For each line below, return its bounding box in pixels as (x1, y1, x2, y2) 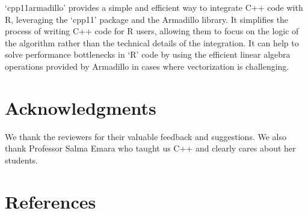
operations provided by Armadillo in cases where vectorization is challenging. (5, 60, 289, 72)
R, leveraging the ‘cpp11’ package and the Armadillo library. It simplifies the (5, 13, 289, 25)
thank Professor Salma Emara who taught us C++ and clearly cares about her (5, 142, 296, 154)
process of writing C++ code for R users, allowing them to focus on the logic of (5, 25, 299, 37)
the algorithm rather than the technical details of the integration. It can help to (5, 36, 299, 49)
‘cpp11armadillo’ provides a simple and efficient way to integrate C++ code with (5, 1, 303, 13)
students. (5, 153, 38, 166)
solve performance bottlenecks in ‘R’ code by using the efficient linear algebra (5, 48, 291, 61)
